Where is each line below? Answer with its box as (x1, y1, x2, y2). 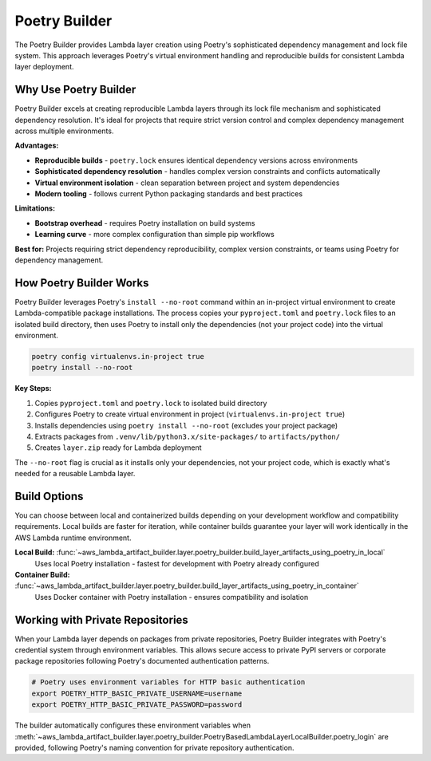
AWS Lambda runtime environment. (14, 533, 132, 542)
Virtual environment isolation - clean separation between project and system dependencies (34, 178, 340, 187)
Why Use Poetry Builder (14, 83, 136, 97)
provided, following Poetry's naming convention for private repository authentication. (14, 743, 295, 752)
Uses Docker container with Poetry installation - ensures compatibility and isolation (34, 592, 309, 601)
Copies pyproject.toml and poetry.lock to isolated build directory (34, 398, 267, 408)
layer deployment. (14, 62, 75, 72)
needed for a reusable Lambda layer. (14, 469, 136, 479)
